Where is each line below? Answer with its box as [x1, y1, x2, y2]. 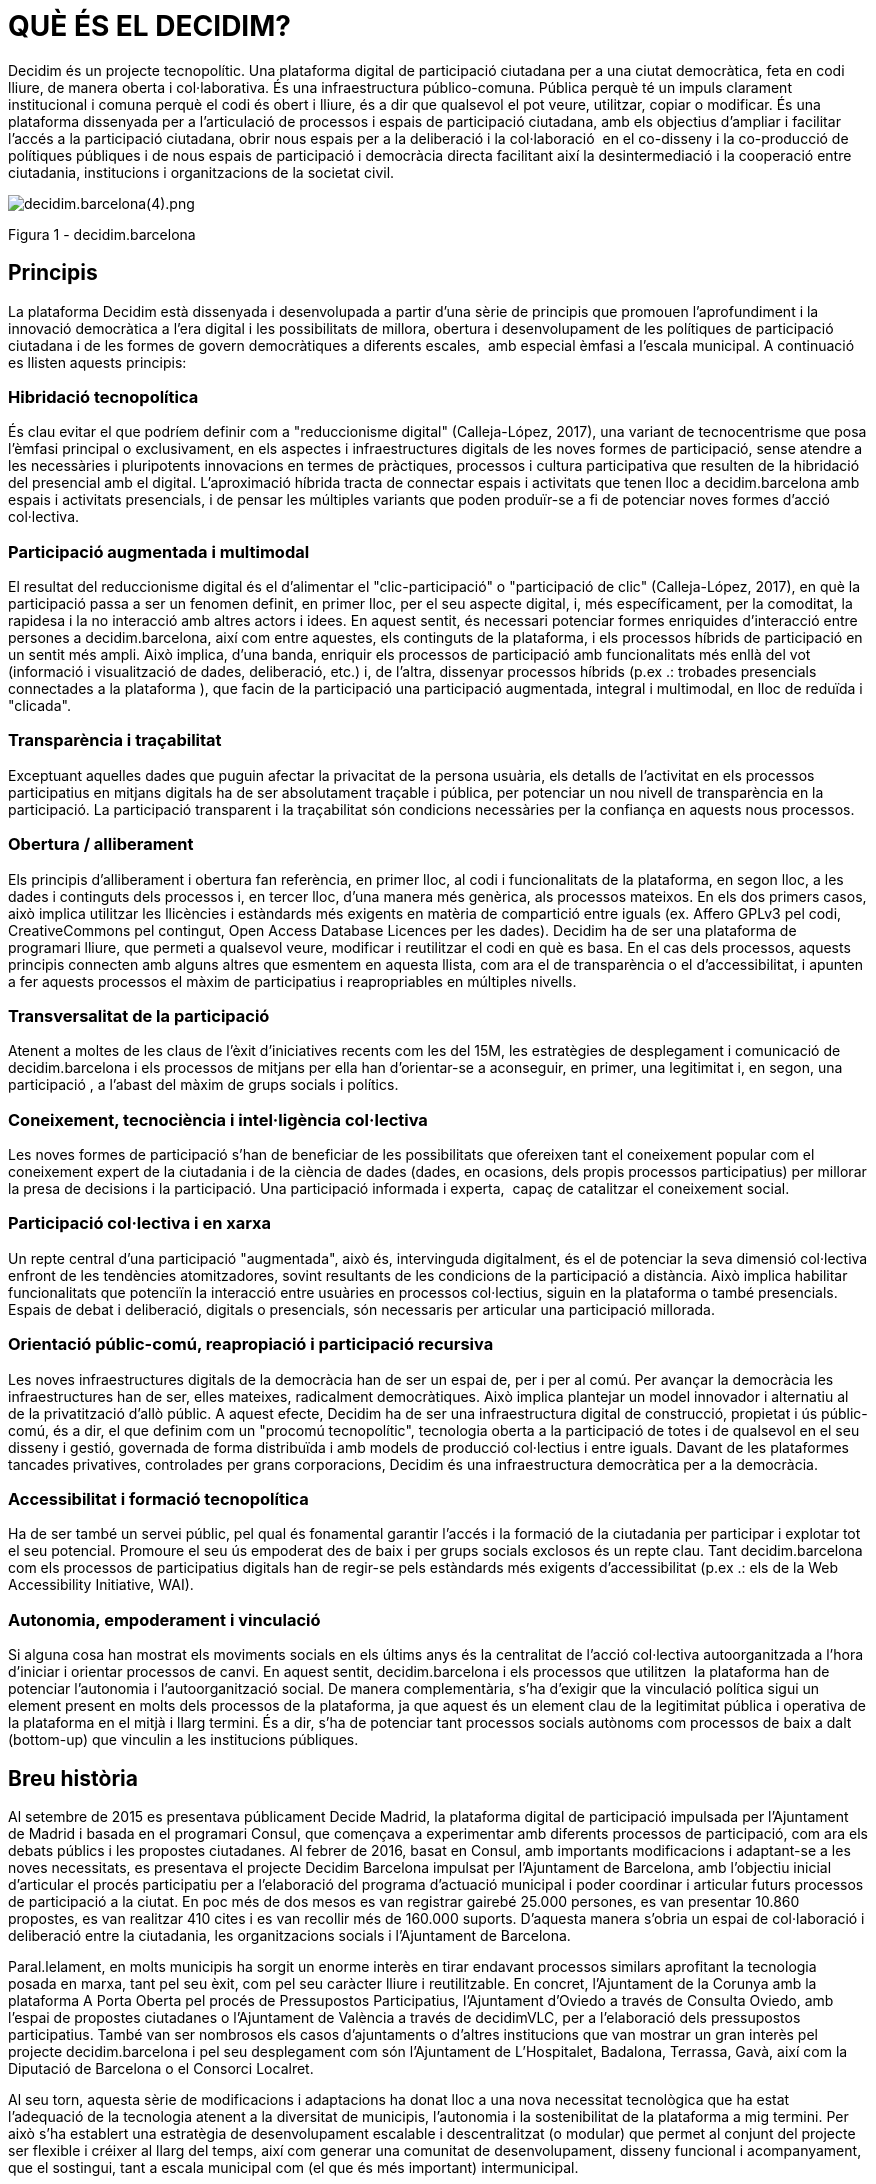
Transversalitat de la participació [8, 1005, 270, 1026]
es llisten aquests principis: [8, 353, 187, 371]
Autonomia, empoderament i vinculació [8, 1609, 321, 1630]
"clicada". [8, 697, 71, 715]
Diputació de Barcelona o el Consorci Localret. [8, 2059, 314, 2077]
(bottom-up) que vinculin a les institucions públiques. [8, 1731, 359, 1749]
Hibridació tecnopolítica [8, 386, 199, 407]
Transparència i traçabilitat [8, 730, 222, 751]
